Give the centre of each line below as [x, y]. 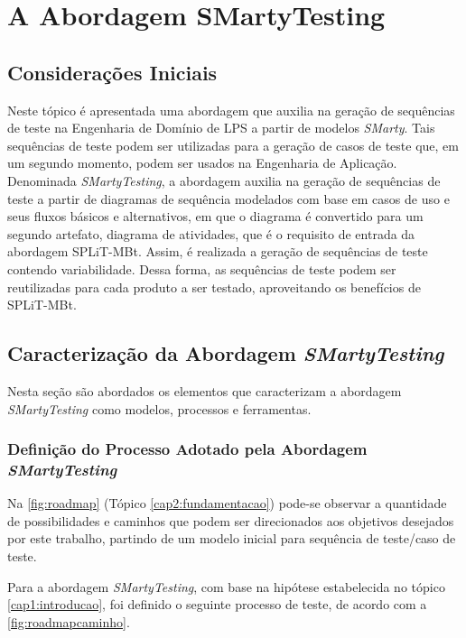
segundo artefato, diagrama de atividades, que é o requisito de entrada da [211, 233]
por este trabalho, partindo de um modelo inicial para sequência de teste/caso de [232, 538]
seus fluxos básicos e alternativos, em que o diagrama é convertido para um [215, 216]
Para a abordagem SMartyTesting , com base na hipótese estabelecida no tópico [226, 586]
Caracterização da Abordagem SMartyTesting [226, 353]
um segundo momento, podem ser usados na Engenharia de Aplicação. [202, 163]
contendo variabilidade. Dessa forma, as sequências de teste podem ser [202, 268]
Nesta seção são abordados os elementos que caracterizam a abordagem [205, 390]
